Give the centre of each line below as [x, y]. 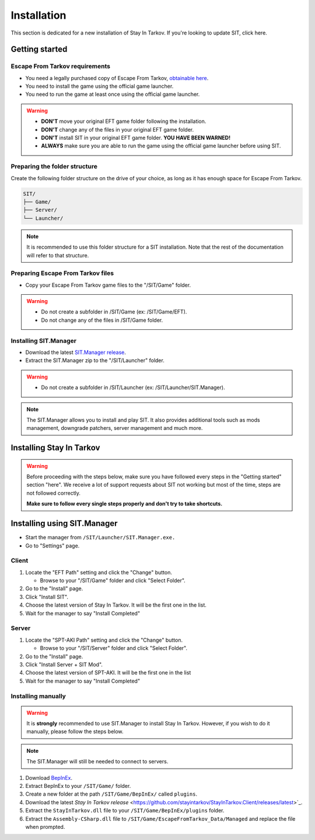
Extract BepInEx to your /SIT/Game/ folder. [78, 786]
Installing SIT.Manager [44, 340]
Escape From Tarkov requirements [61, 66]
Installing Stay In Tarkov [55, 448]
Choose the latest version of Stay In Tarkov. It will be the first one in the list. [116, 605]
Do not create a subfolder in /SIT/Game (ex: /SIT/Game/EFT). [114, 312]
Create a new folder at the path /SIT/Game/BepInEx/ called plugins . [111, 794]
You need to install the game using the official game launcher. [99, 86]
